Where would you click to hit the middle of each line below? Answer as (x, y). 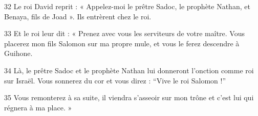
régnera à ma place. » (38, 107)
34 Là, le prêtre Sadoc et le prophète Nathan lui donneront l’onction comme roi (129, 70)
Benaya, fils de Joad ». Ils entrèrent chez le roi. (78, 16)
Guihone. (18, 53)
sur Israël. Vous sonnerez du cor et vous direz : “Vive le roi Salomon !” (115, 80)
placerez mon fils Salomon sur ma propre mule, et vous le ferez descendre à (122, 43)
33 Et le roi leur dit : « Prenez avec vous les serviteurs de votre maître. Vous (124, 33)
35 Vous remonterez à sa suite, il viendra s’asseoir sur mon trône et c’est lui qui (129, 97)
